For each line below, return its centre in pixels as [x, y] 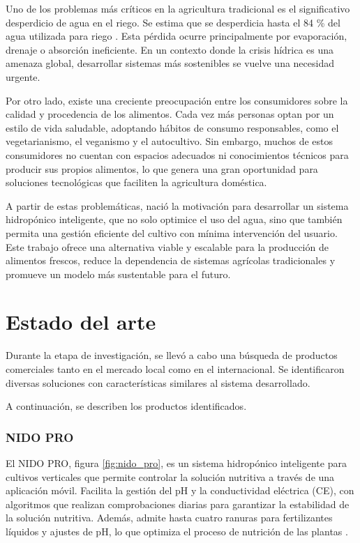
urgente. [23, 76]
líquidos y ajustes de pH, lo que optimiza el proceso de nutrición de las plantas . [177, 531]
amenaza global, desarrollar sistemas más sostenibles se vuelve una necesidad [170, 63]
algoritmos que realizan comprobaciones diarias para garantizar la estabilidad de [178, 504]
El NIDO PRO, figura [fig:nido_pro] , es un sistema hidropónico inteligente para [176, 463]
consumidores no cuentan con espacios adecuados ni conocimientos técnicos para [177, 154]
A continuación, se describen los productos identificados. [126, 406]
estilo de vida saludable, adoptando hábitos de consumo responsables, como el [172, 127]
